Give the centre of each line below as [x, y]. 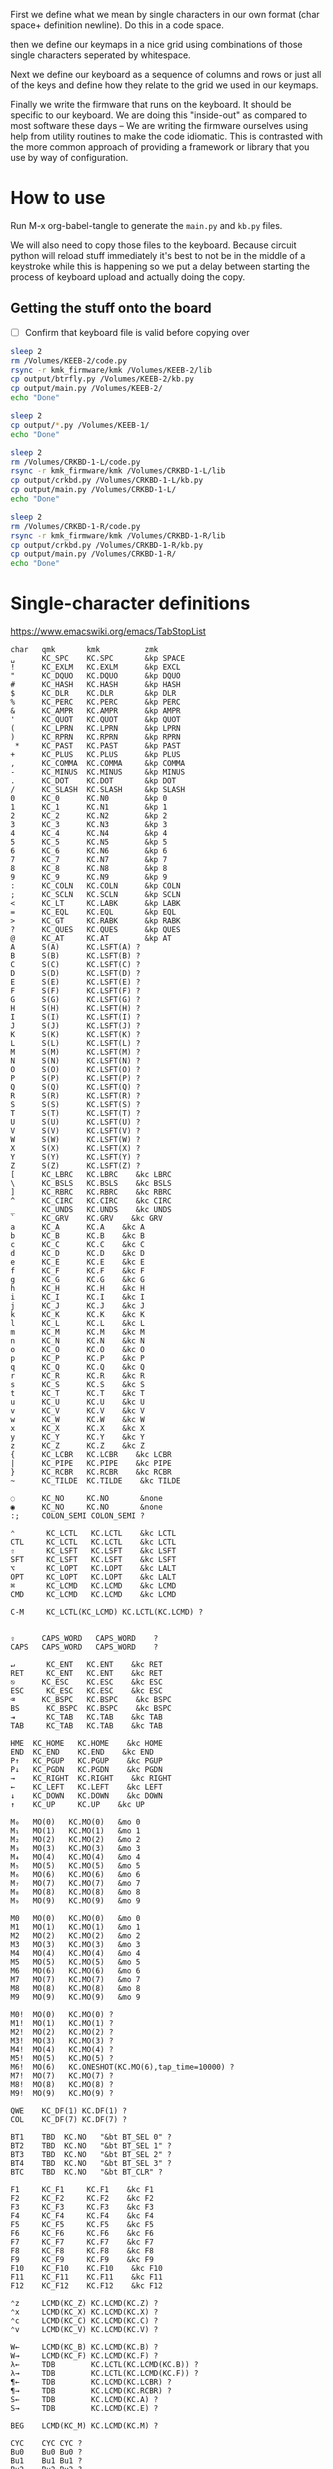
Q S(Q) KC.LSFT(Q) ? [75, 1087]
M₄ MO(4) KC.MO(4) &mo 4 [75, 1857]
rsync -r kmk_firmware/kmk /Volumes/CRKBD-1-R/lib [118, 535]
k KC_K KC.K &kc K [77, 1315]
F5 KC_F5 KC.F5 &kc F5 [82, 2225]
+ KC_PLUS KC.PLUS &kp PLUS [96, 755]
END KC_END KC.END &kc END [82, 1752]
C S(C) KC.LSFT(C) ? [75, 965]
